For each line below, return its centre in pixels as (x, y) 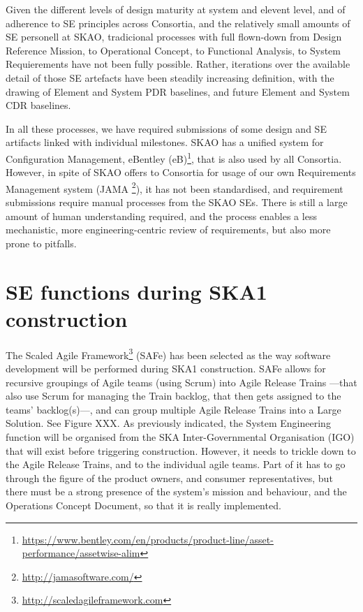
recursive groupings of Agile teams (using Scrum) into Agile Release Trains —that (181, 382)
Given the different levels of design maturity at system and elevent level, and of (176, 9)
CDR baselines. (38, 105)
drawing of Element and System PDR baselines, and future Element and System (178, 91)
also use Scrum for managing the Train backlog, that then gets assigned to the (173, 396)
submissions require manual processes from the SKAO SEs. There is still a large (177, 202)
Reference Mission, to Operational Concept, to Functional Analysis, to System (173, 50)
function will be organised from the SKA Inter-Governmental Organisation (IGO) (180, 436)
